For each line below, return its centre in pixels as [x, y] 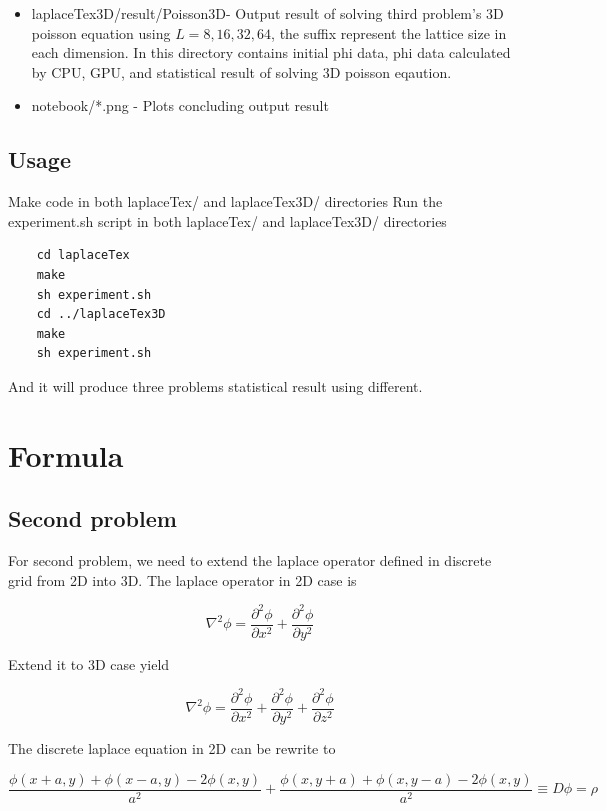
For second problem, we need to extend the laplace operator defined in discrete [250, 560]
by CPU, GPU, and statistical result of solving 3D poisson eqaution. [241, 71]
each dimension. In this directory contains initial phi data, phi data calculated [271, 52]
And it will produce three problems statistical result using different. [215, 385]
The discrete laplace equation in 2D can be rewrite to [172, 748]
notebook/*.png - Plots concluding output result [180, 105]
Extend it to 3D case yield [89, 663]
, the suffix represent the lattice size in [389, 32]
